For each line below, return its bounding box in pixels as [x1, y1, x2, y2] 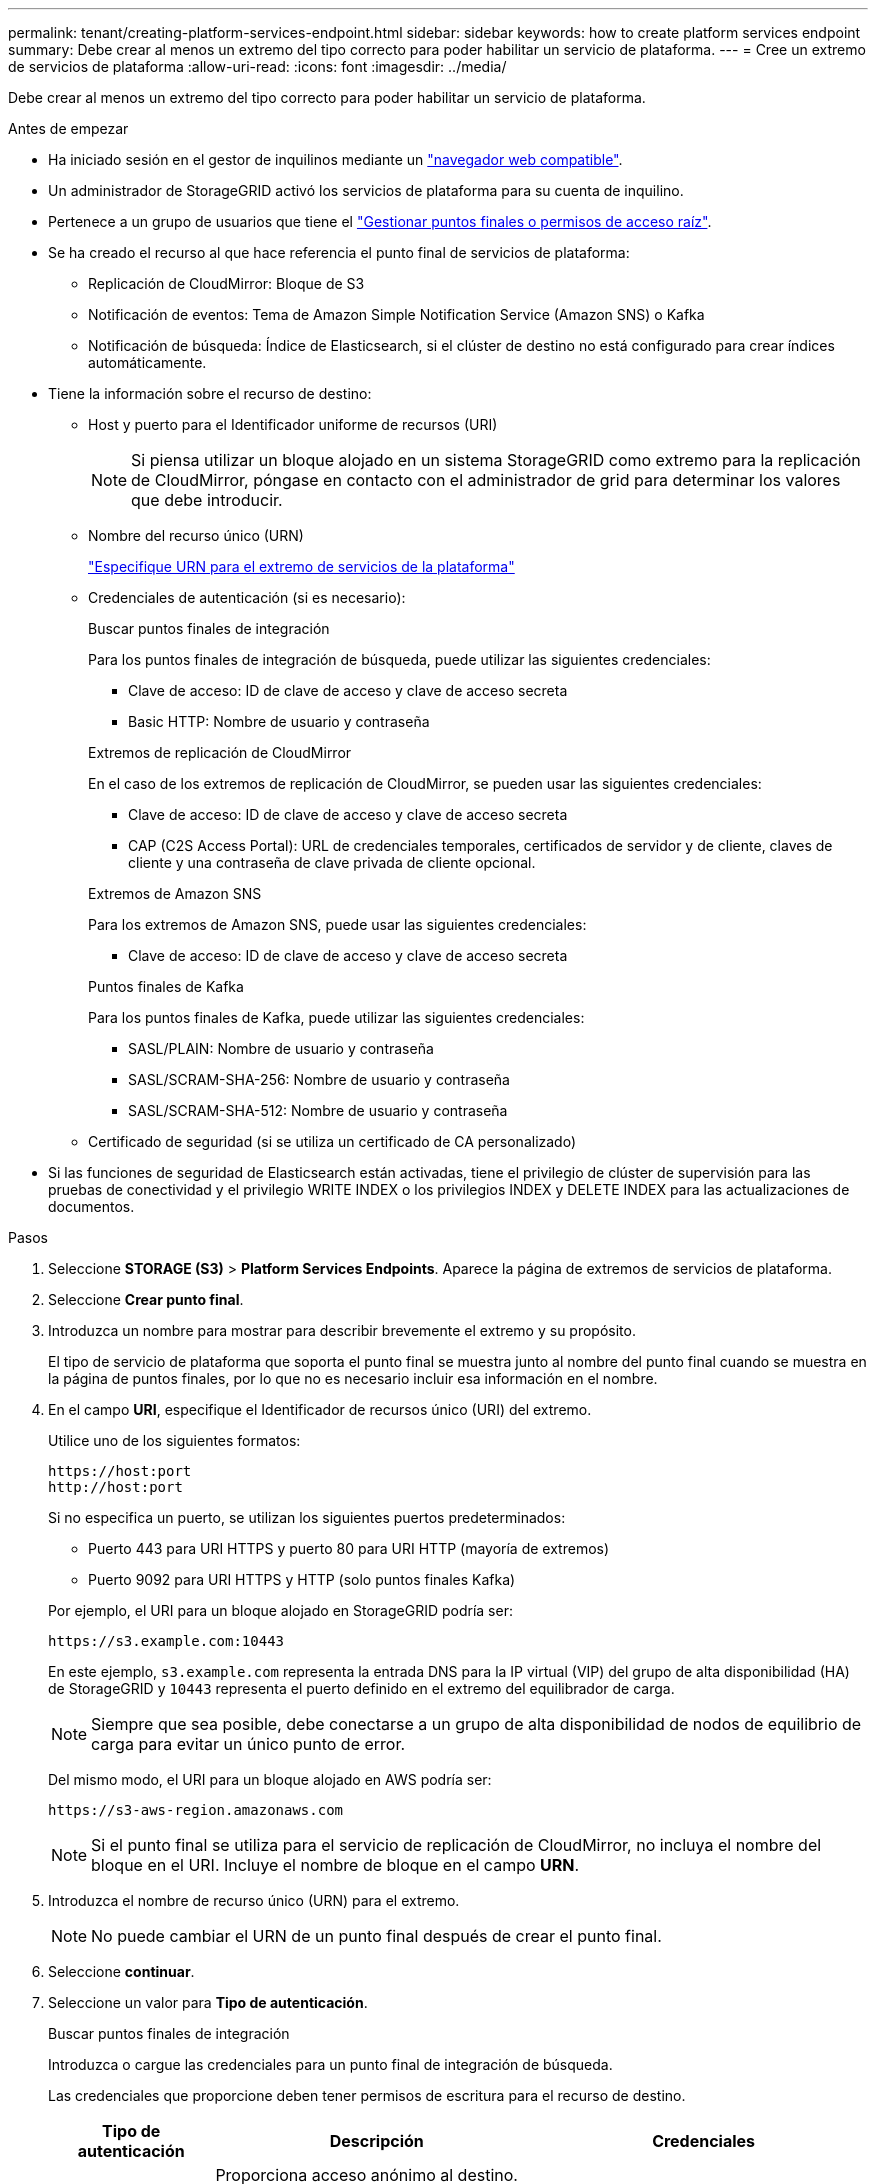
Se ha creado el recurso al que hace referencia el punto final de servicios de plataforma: [48, 244, 630, 261]
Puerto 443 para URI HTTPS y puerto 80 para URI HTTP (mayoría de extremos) [88, 1540, 610, 1557]
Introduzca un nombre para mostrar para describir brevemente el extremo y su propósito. [48, 1322, 636, 1339]
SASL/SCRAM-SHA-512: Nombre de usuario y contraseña [128, 1102, 508, 1119]
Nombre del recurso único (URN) [88, 527, 304, 544]
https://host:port [48, 1463, 192, 1479]
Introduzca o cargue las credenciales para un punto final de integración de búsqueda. [48, 2056, 613, 2073]
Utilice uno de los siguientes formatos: [48, 1432, 301, 1449]
